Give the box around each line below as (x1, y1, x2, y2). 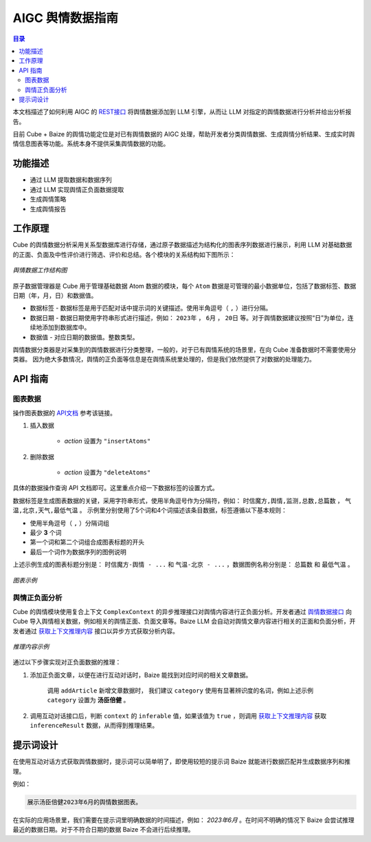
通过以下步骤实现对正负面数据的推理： (12, 658, 122, 666)
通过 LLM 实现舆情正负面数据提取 (30, 185, 124, 193)
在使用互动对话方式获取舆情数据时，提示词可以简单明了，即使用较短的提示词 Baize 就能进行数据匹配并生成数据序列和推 (12, 757, 350, 766)
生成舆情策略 (30, 195, 67, 203)
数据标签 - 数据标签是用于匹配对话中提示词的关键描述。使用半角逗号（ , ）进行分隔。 (30, 304, 272, 313)
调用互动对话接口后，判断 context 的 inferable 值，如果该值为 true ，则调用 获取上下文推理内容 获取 (30, 711, 327, 719)
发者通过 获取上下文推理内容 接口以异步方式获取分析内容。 (12, 627, 179, 635)
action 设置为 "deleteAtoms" (64, 468, 151, 476)
